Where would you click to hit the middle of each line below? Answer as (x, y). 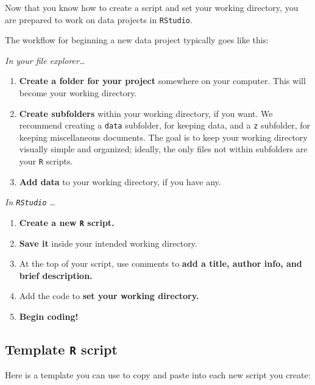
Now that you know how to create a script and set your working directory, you (152, 7)
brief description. (56, 275)
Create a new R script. (67, 222)
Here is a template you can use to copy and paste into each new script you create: (158, 375)
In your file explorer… (45, 60)
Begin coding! (49, 316)
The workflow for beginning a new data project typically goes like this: (137, 40)
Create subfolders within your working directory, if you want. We (146, 113)
